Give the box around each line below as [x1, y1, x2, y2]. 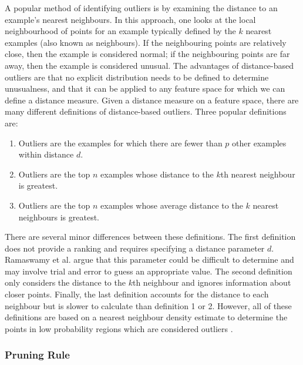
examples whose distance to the [100, 168, 214, 180]
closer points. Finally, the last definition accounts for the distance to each [5, 288, 269, 300]
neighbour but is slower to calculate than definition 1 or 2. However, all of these [5, 299, 292, 312]
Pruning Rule [5, 347, 70, 362]
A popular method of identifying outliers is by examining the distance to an [5, 2, 278, 14]
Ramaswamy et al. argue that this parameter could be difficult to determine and [5, 253, 294, 266]
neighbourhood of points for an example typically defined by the [5, 25, 236, 37]
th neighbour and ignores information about [132, 276, 291, 289]
